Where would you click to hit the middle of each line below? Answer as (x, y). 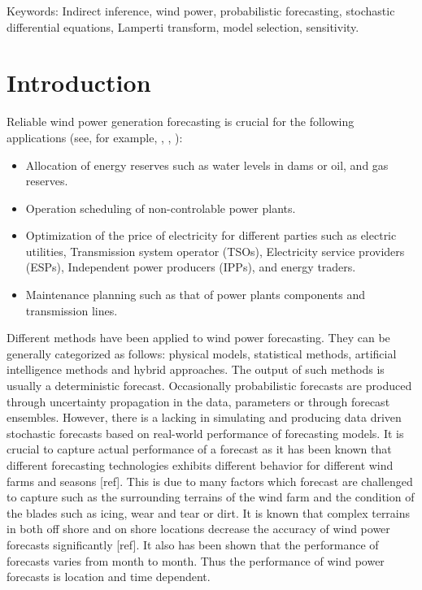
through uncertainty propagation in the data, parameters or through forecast (198, 401)
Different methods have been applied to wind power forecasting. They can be (198, 338)
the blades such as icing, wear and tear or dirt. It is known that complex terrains (209, 512)
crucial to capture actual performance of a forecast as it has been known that (199, 449)
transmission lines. (72, 310)
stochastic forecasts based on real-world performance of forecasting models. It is (205, 433)
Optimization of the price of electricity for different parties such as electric (211, 235)
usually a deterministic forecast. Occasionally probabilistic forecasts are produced (209, 386)
